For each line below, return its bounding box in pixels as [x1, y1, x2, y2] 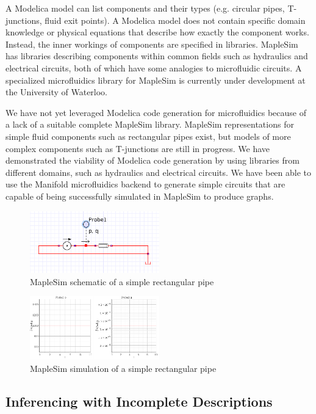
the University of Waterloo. [5, 85, 108, 98]
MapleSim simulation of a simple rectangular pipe [30, 361, 217, 374]
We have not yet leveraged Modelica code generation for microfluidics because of [5, 106, 307, 118]
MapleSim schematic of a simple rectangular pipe [30, 275, 214, 288]
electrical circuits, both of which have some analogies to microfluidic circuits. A [5, 61, 302, 74]
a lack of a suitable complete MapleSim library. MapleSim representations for [5, 118, 294, 131]
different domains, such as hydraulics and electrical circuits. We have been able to [5, 165, 312, 178]
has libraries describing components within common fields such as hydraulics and [5, 49, 308, 62]
